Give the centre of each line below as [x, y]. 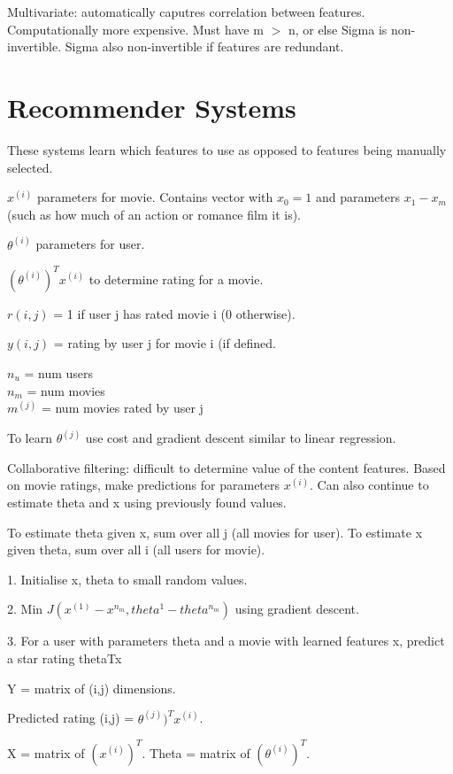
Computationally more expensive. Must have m [135, 29]
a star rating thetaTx [65, 658]
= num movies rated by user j [122, 408]
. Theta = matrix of [196, 752]
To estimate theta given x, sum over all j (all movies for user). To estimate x [215, 532]
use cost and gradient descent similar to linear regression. [241, 438]
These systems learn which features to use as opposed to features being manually [227, 149]
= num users [59, 373]
